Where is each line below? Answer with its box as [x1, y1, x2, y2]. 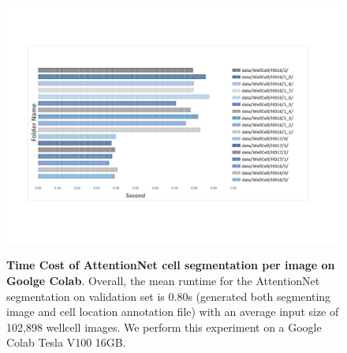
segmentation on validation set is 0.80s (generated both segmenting [6, 287, 331, 304]
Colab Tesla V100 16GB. [6, 334, 126, 351]
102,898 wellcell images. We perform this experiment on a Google [6, 318, 322, 335]
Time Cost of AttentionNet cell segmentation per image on [6, 257, 335, 273]
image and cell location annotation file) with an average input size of [6, 303, 339, 320]
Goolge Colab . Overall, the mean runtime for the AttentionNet [6, 272, 320, 288]
